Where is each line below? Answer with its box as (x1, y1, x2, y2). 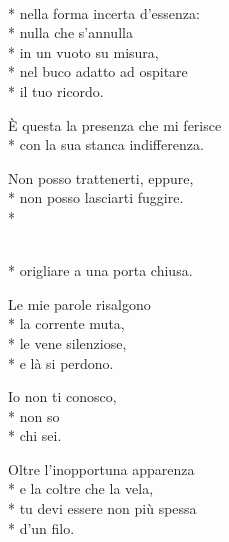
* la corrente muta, (8, 313, 125, 334)
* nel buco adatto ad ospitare (8, 61, 188, 82)
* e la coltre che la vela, (8, 478, 154, 499)
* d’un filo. (8, 517, 75, 538)
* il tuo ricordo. (8, 80, 104, 101)
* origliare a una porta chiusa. (8, 260, 193, 281)
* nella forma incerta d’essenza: (8, 2, 200, 23)
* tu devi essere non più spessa (8, 498, 197, 519)
